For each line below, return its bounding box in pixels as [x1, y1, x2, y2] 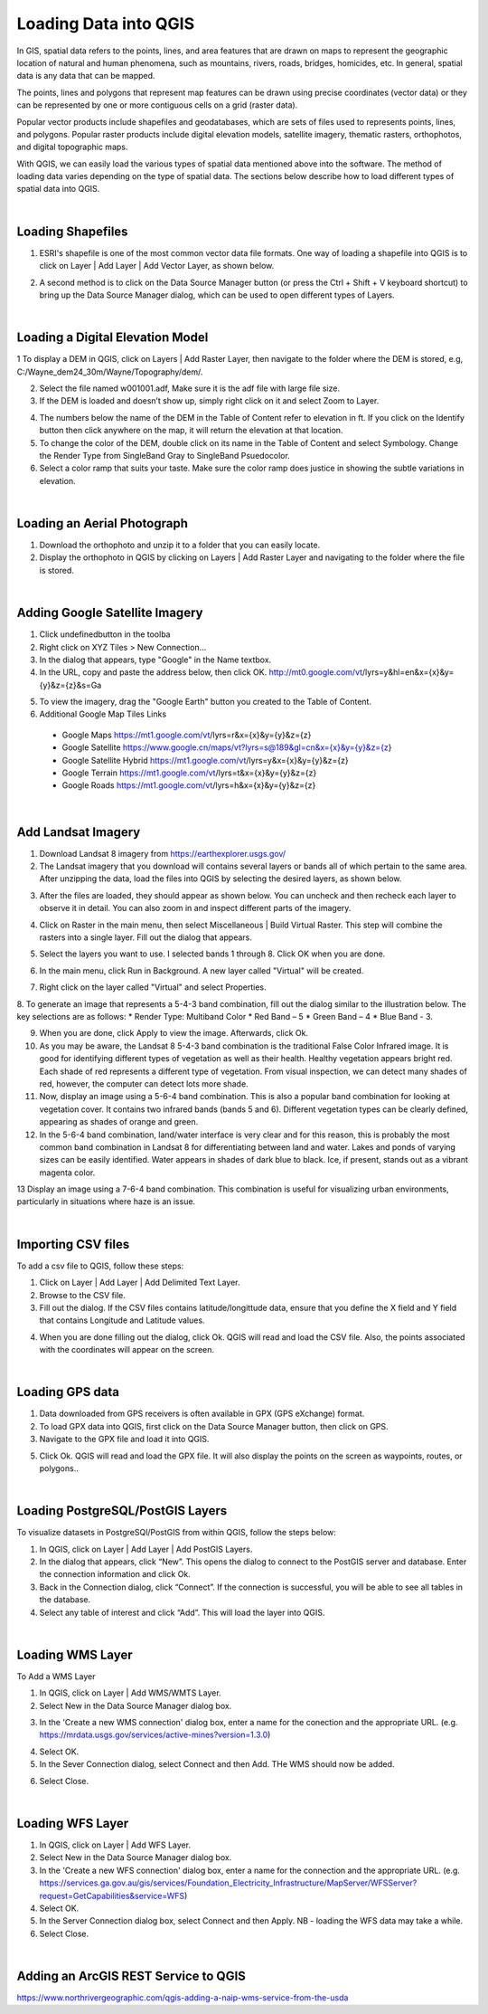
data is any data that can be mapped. [16, 71, 155, 81]
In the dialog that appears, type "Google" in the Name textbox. [39, 654, 272, 665]
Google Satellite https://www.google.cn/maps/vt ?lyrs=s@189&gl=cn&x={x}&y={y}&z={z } [61, 742, 392, 753]
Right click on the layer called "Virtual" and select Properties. [39, 982, 267, 993]
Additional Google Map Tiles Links [39, 708, 167, 719]
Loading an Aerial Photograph [16, 516, 189, 531]
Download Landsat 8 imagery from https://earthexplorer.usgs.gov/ [39, 848, 286, 859]
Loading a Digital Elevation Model [16, 330, 209, 346]
